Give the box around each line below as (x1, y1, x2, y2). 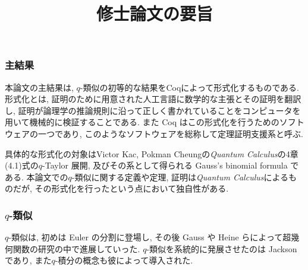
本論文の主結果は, (5, 81, 74, 93)
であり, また (5, 254, 52, 266)
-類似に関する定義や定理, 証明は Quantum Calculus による (71, 170, 289, 183)
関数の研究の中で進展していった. (12, 242, 140, 255)
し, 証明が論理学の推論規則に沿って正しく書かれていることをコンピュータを (5, 104, 301, 116)
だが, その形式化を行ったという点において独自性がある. (12, 182, 229, 195)
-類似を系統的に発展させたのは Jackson (146, 242, 297, 255)
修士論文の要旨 (96, 1, 213, 26)
